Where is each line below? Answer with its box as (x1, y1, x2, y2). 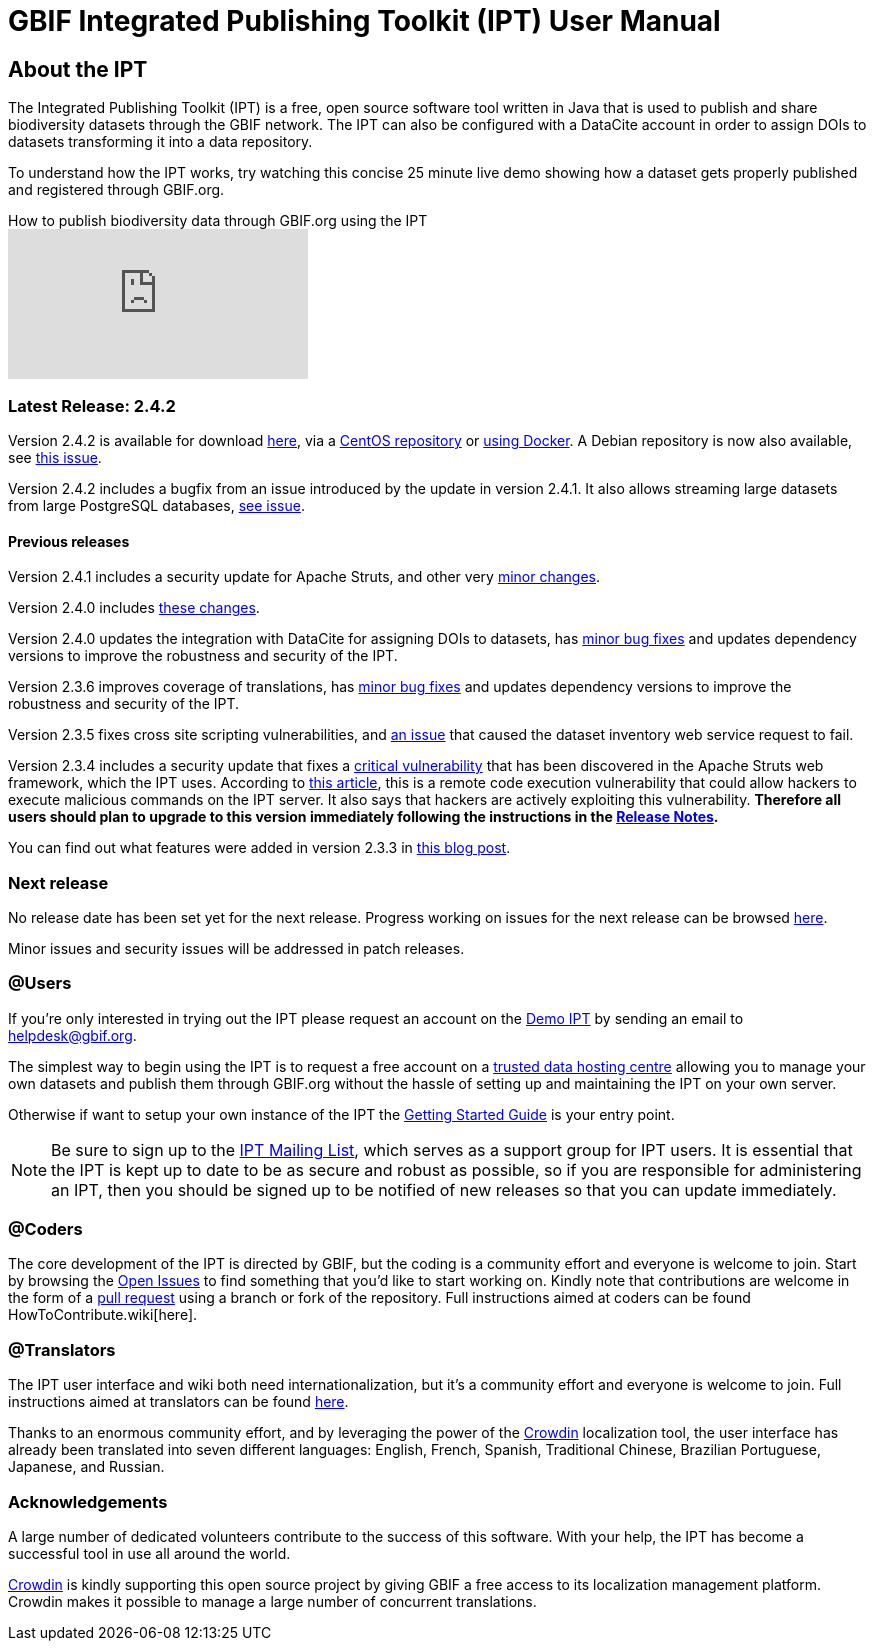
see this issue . (8, 448, 102, 466)
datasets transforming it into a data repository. (8, 133, 313, 151)
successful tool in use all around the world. (8, 1544, 291, 1562)
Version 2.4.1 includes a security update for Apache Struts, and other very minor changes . (8, 568, 601, 586)
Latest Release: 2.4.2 (8, 395, 176, 416)
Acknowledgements (8, 1491, 168, 1512)
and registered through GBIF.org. (8, 181, 225, 199)
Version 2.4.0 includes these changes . (8, 599, 260, 617)
